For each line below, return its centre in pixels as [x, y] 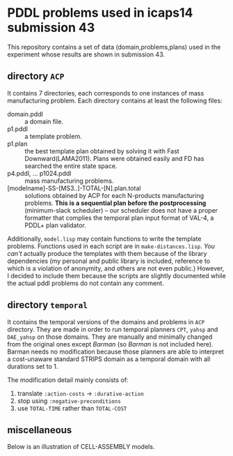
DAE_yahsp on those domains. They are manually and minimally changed [110, 337]
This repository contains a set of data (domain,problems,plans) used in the [114, 47]
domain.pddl [25, 114]
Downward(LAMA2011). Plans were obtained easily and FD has [114, 158]
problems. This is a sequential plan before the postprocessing [115, 203]
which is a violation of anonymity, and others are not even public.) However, [116, 268]
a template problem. [53, 136]
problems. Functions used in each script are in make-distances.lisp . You [111, 246]
